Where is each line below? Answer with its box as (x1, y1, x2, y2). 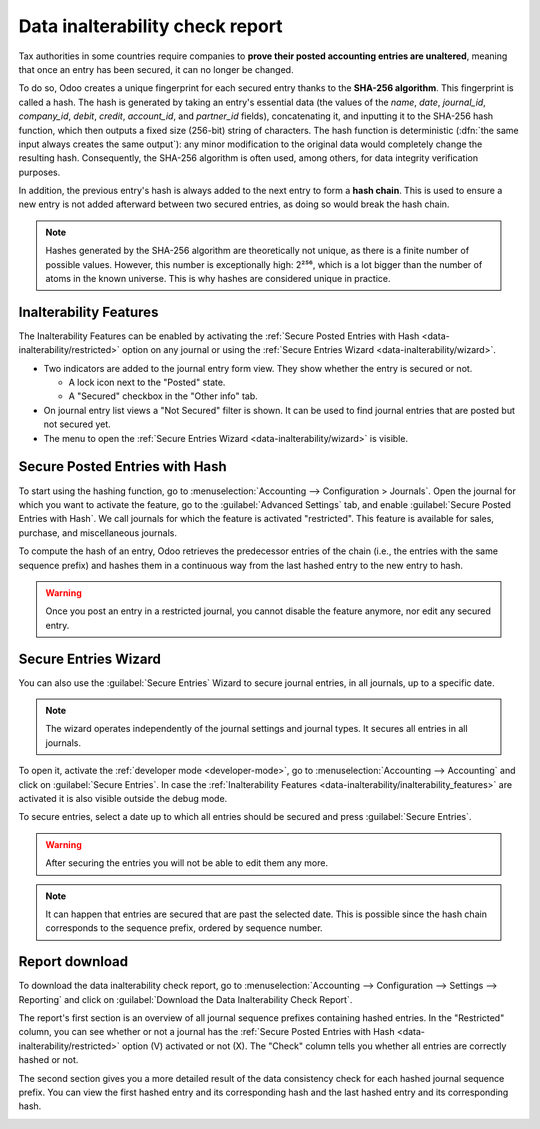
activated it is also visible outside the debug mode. (18, 792, 228, 804)
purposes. (18, 166, 61, 178)
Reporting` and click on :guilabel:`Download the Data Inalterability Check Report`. (18, 993, 353, 1005)
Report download (18, 953, 129, 970)
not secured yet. (43, 418, 112, 430)
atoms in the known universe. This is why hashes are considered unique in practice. (45, 273, 391, 285)
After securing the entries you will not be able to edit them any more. (45, 857, 329, 869)
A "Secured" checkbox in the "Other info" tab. (68, 390, 259, 402)
